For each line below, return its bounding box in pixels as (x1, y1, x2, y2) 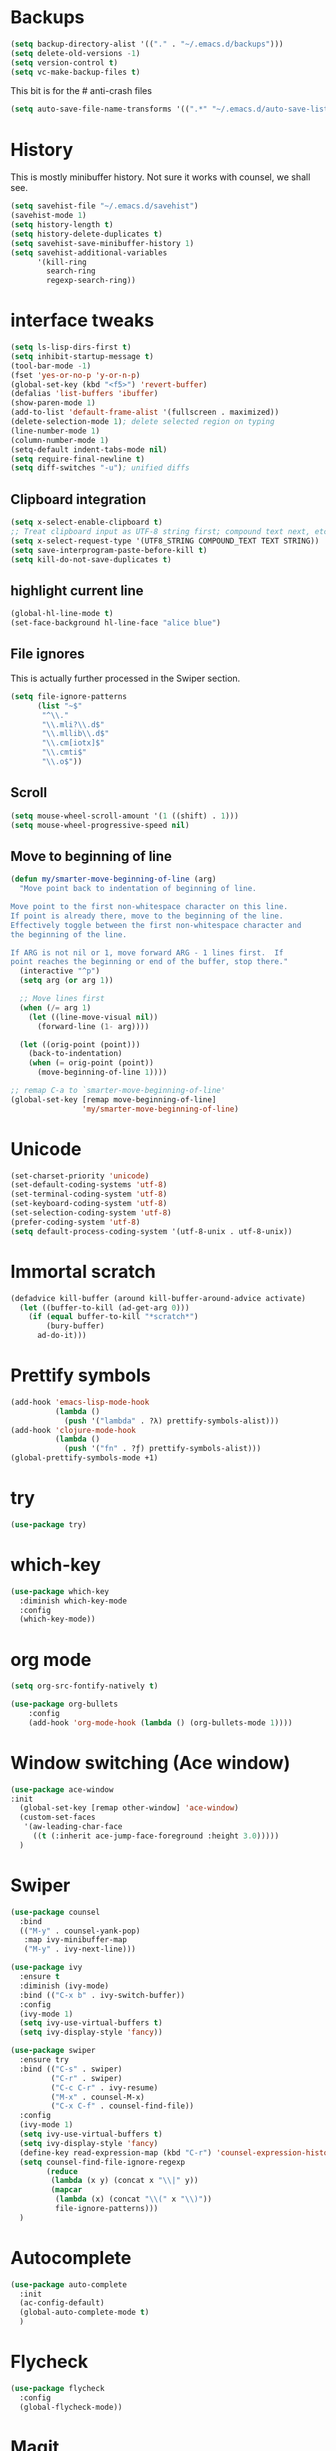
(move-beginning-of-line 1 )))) (36, 1067, 168, 1078)
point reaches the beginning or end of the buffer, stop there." (10, 957, 288, 967)
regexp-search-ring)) (46, 276, 137, 286)
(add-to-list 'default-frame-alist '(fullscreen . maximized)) (10, 407, 280, 418)
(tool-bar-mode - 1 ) (10, 361, 92, 371)
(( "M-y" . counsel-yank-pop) (19, 1926, 141, 1936)
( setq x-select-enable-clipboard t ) (10, 517, 163, 528)
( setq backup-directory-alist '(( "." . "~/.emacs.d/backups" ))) (10, 39, 284, 49)
